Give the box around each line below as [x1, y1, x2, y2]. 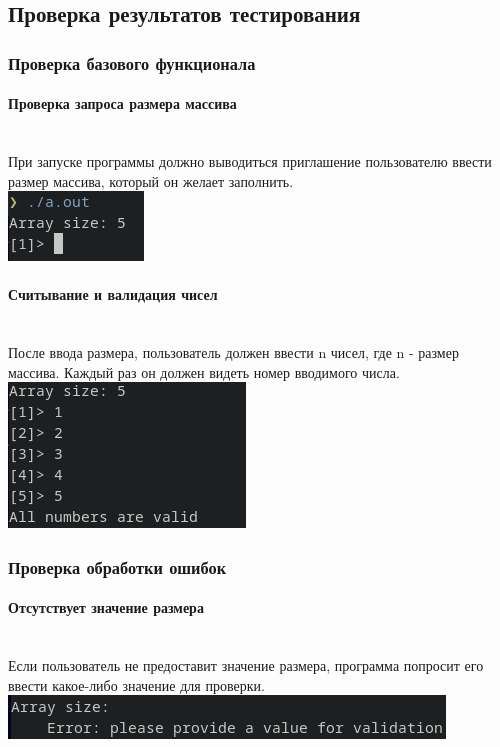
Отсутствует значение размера [8, 597, 204, 618]
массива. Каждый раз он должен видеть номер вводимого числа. [8, 361, 400, 382]
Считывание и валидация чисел [8, 284, 218, 305]
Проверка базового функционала [8, 50, 256, 75]
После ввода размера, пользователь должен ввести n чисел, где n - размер [8, 342, 459, 363]
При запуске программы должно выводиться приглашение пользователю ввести [8, 151, 492, 172]
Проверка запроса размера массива [8, 93, 237, 114]
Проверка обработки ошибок [8, 554, 227, 579]
